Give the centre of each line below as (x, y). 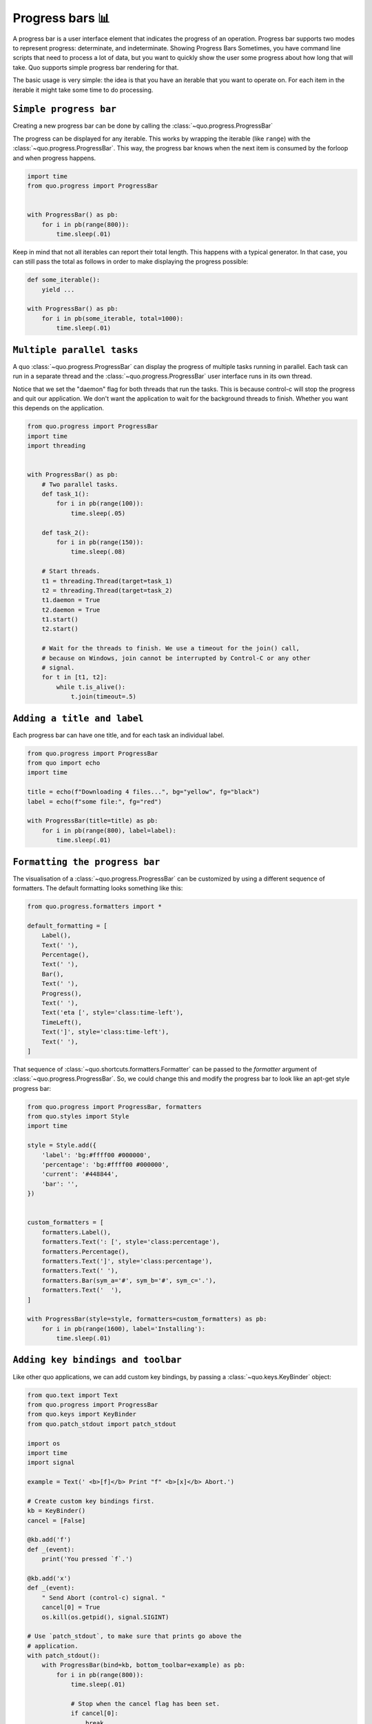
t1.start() (60, 620)
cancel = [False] (56, 1520)
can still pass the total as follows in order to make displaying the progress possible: (131, 261)
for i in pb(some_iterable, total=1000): (113, 318)
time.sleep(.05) (98, 513)
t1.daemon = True (71, 600)
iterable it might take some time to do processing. (83, 90)
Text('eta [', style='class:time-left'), (113, 1013)
